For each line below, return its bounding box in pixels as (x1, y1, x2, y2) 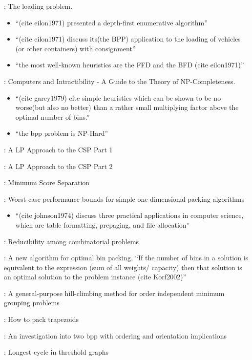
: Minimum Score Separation (4, 177, 90, 188)
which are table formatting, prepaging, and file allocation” (15, 219, 190, 230)
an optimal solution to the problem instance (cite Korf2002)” (4, 272, 187, 282)
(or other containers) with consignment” (15, 43, 136, 53)
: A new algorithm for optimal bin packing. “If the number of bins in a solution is (4, 253, 249, 263)
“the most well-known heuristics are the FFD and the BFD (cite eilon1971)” (15, 60, 244, 70)
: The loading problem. (4, 1, 73, 11)
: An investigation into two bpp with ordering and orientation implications (4, 330, 227, 340)
